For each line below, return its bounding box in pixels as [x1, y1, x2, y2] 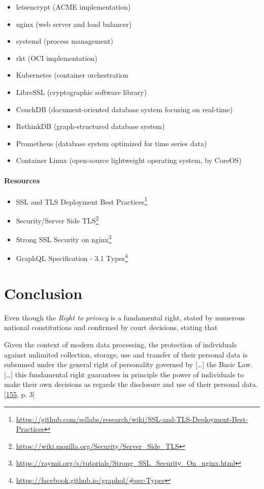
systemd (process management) [16, 36, 114, 46]
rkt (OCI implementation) [16, 52, 97, 63]
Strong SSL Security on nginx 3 [16, 233, 112, 244]
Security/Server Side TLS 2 [16, 213, 99, 225]
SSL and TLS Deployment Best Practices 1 [16, 194, 148, 207]
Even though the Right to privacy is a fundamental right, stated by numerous [4, 312, 245, 322]
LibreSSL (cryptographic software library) [16, 86, 147, 97]
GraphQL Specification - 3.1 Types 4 [16, 251, 128, 264]
